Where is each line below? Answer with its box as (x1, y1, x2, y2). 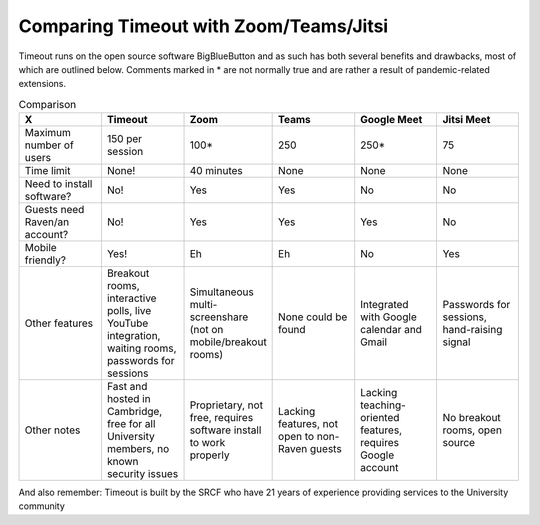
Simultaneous (189, 285, 254, 299)
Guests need (24, 203, 85, 217)
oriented (360, 411, 400, 425)
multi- (189, 298, 218, 312)
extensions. (18, 78, 67, 90)
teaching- (360, 398, 407, 412)
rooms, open (442, 423, 502, 437)
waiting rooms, (106, 341, 177, 355)
